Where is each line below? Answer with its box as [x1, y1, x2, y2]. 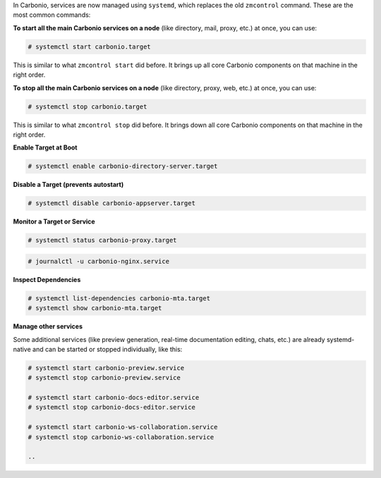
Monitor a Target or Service [13, 217, 95, 226]
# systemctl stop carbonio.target [28, 102, 147, 111]
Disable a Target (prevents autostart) [13, 180, 124, 189]
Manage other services [13, 322, 83, 331]
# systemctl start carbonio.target [28, 42, 151, 51]
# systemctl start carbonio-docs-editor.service [28, 393, 200, 402]
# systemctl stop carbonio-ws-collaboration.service [28, 433, 214, 441]
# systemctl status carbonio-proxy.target [28, 236, 177, 245]
